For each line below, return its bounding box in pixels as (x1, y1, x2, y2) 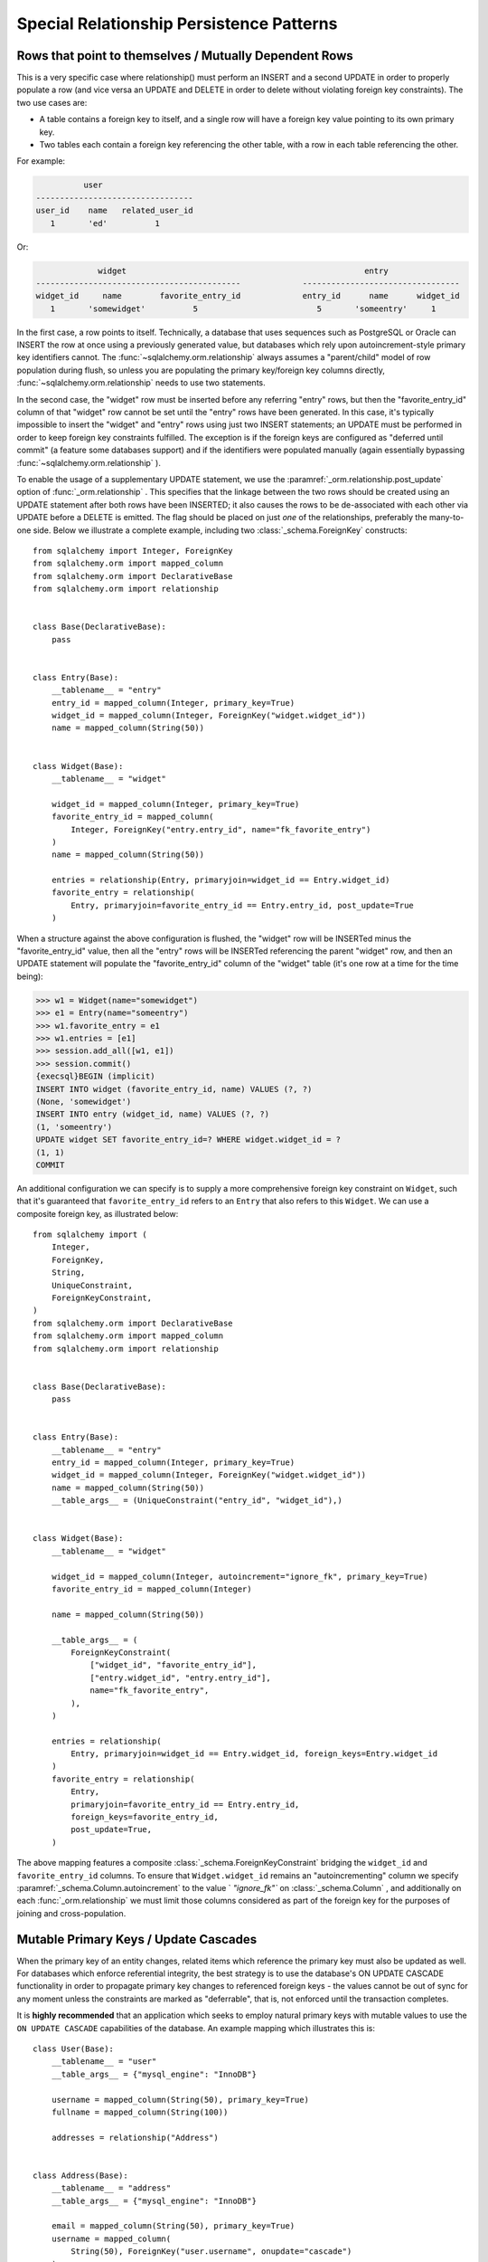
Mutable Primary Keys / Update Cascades (16, 1932, 258, 1947)
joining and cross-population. (16, 1907, 127, 1918)
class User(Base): (33, 2044, 115, 2054)
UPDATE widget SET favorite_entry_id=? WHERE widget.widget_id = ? (35, 1135, 342, 1145)
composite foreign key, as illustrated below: (16, 1208, 179, 1219)
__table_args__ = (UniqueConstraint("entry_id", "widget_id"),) (51, 1496, 343, 1506)
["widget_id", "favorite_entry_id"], (89, 1660, 258, 1670)
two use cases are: (16, 97, 88, 108)
